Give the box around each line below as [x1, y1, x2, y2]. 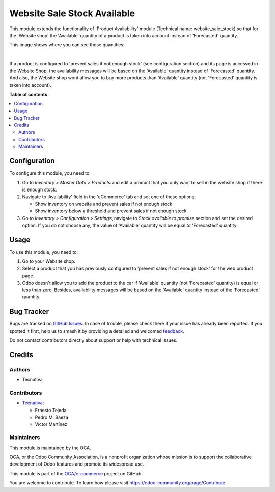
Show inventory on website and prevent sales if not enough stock [35, 201, 173, 207]
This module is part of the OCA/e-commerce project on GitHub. [9, 470, 143, 476]
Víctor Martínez [35, 421, 68, 427]
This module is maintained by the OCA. [9, 445, 91, 451]
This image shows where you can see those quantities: [9, 42, 125, 48]
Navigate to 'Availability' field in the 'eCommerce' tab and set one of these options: [22, 194, 196, 200]
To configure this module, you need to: [9, 170, 91, 176]
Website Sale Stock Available [9, 8, 135, 19]
